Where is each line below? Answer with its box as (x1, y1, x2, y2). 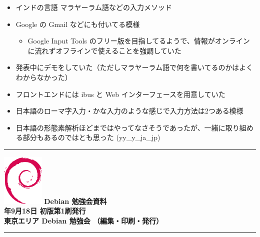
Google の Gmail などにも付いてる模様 (15, 18, 140, 29)
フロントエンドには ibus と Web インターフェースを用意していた (15, 88, 225, 99)
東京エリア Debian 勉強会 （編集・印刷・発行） (4, 215, 163, 225)
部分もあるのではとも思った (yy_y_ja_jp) (22, 132, 160, 142)
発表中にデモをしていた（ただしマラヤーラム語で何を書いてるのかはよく (15, 62, 253, 72)
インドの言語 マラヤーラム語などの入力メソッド (15, 2, 172, 12)
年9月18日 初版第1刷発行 (4, 205, 86, 216)
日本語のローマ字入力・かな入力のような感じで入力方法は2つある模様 (15, 105, 243, 116)
